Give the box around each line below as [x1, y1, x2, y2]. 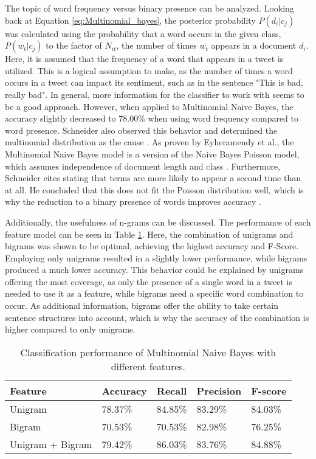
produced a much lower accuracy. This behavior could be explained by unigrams [5, 263, 304, 276]
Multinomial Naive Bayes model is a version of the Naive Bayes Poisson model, [5, 147, 300, 160]
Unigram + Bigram [10, 437, 92, 451]
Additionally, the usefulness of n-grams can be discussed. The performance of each [5, 215, 311, 228]
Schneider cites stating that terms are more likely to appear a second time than [5, 171, 301, 184]
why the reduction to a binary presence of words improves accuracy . [5, 195, 261, 208]
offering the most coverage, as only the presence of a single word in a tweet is [5, 275, 292, 288]
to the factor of [46, 39, 102, 52]
